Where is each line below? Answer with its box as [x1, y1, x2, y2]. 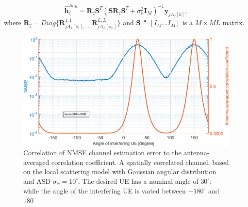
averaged [23, 157, 50, 167]
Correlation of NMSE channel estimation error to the [23, 148, 182, 158]
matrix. [222, 17, 245, 28]
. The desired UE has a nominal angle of [78, 176, 198, 186]
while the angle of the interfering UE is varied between [23, 186, 186, 196]
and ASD [23, 176, 51, 186]
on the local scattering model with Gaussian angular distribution [23, 166, 216, 177]
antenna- [183, 148, 210, 158]
